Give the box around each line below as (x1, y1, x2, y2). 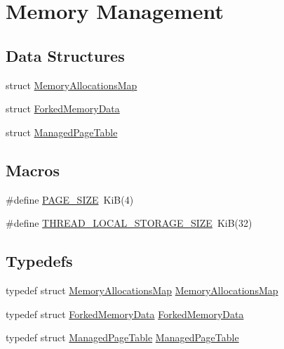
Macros (6, 159, 60, 180)
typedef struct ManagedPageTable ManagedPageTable (6, 330, 239, 345)
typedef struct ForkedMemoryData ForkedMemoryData (6, 306, 244, 321)
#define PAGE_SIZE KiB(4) (6, 192, 134, 206)
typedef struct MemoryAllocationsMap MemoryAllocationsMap (6, 282, 278, 297)
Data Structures (6, 44, 125, 66)
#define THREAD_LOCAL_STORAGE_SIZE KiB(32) (6, 216, 252, 230)
